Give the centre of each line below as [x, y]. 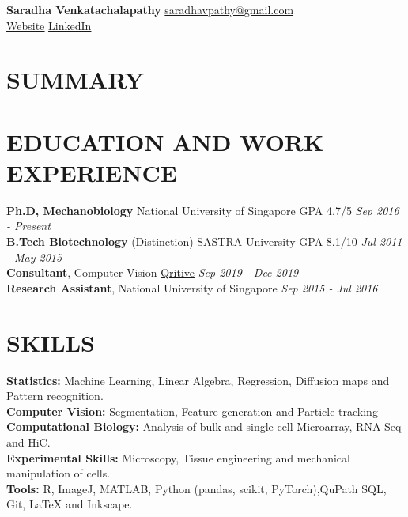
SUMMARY [75, 79]
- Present [28, 226]
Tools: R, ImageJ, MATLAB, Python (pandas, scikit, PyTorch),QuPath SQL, [196, 488]
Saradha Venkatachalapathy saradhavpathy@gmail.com [150, 9]
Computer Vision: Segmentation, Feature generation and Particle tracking [192, 411]
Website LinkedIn [49, 25]
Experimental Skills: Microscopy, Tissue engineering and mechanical [178, 457]
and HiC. [28, 442]
